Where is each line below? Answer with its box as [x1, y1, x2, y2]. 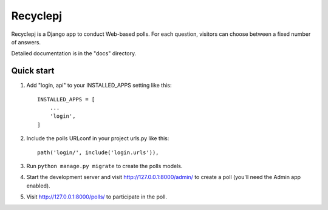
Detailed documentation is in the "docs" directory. [11, 50, 137, 57]
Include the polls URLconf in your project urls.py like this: [26, 135, 169, 142]
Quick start [11, 66, 55, 76]
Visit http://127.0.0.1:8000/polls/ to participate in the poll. [26, 193, 167, 200]
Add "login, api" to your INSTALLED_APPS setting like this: [26, 82, 172, 89]
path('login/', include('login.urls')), [37, 149, 159, 156]
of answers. [11, 38, 41, 46]
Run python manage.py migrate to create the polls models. [26, 162, 183, 169]
